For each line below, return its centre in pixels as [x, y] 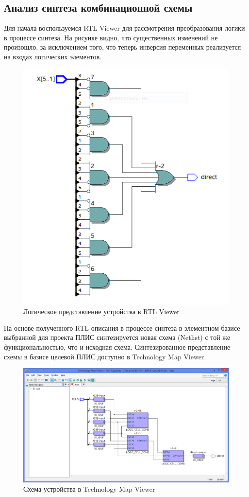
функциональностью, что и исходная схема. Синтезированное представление [117, 346]
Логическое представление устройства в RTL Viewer [101, 311]
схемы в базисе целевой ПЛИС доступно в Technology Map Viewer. [105, 356]
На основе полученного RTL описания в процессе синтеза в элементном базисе [122, 328]
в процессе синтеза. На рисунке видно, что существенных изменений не [111, 37]
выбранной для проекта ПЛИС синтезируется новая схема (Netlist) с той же [117, 337]
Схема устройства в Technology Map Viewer [89, 489]
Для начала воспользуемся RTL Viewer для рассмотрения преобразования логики [124, 28]
